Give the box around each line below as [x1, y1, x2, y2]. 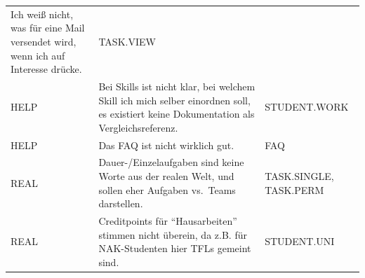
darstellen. [98, 196, 143, 211]
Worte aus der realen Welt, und [98, 169, 234, 183]
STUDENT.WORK [265, 99, 349, 114]
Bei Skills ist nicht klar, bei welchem [98, 78, 255, 93]
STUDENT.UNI [265, 234, 335, 249]
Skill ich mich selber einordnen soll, [98, 92, 251, 107]
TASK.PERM [265, 182, 324, 197]
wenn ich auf [11, 48, 65, 62]
